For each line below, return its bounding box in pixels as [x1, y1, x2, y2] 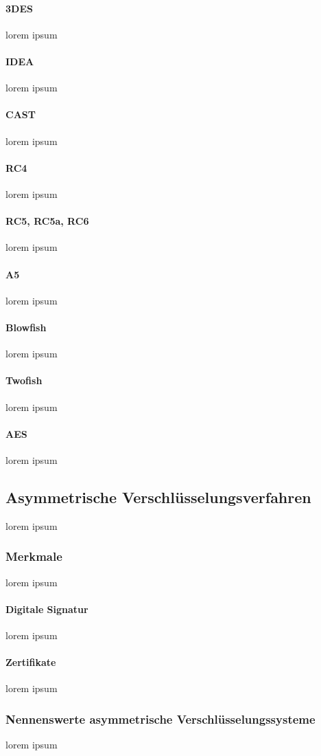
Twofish [5, 373, 43, 388]
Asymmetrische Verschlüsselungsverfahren [5, 486, 311, 507]
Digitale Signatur [5, 601, 88, 616]
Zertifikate [5, 655, 56, 669]
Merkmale [5, 548, 62, 565]
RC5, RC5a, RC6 [5, 214, 89, 228]
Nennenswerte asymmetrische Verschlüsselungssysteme [5, 710, 316, 727]
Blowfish [5, 320, 47, 334]
